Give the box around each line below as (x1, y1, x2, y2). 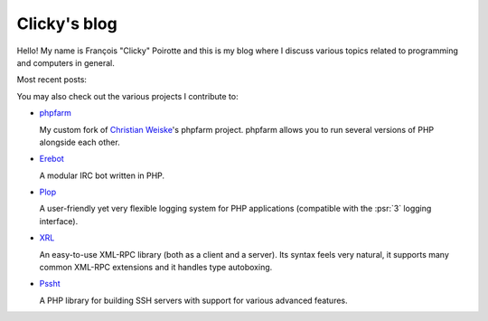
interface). (39, 215, 79, 226)
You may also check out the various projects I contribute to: (16, 90, 239, 101)
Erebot (39, 154, 65, 165)
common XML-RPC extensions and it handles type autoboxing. (39, 262, 273, 273)
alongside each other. (39, 137, 121, 147)
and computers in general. (16, 57, 115, 68)
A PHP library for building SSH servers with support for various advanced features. (39, 295, 348, 306)
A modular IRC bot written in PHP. (39, 170, 165, 181)
